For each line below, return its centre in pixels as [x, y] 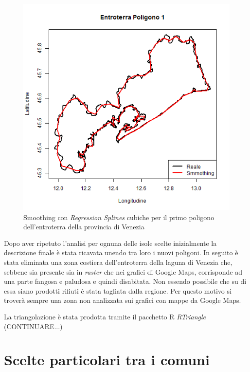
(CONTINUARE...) [33, 326]
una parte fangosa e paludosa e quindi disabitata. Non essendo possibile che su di [125, 281]
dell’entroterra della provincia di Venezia [84, 227]
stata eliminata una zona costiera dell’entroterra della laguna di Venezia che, [118, 262]
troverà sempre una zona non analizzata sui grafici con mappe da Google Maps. [123, 300]
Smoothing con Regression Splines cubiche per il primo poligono [119, 217]
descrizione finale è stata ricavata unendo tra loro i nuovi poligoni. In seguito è [121, 252]
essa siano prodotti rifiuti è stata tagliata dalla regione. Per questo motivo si [118, 290]
